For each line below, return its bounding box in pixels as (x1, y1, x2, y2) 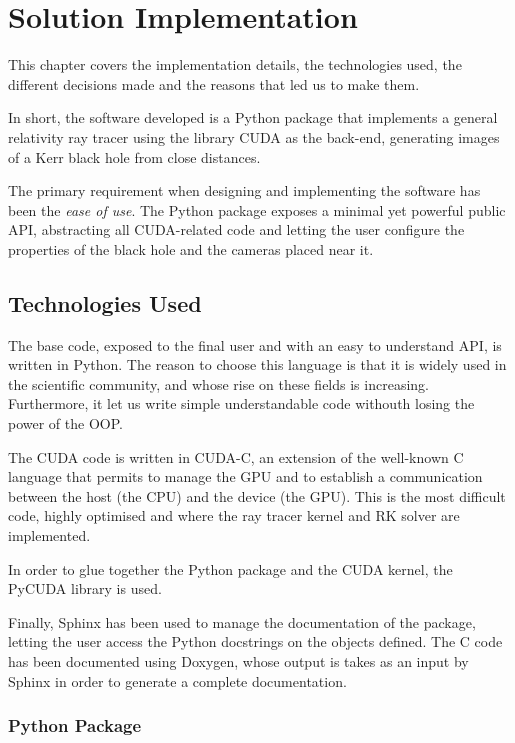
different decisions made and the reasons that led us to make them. (8, 73, 420, 94)
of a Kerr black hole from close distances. (8, 146, 261, 167)
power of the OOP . (8, 413, 123, 434)
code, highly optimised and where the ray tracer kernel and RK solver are (8, 505, 460, 526)
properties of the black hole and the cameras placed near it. (8, 238, 374, 259)
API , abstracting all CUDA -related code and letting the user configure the (8, 219, 465, 240)
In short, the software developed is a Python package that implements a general (8, 107, 498, 128)
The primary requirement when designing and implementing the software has (8, 180, 481, 201)
